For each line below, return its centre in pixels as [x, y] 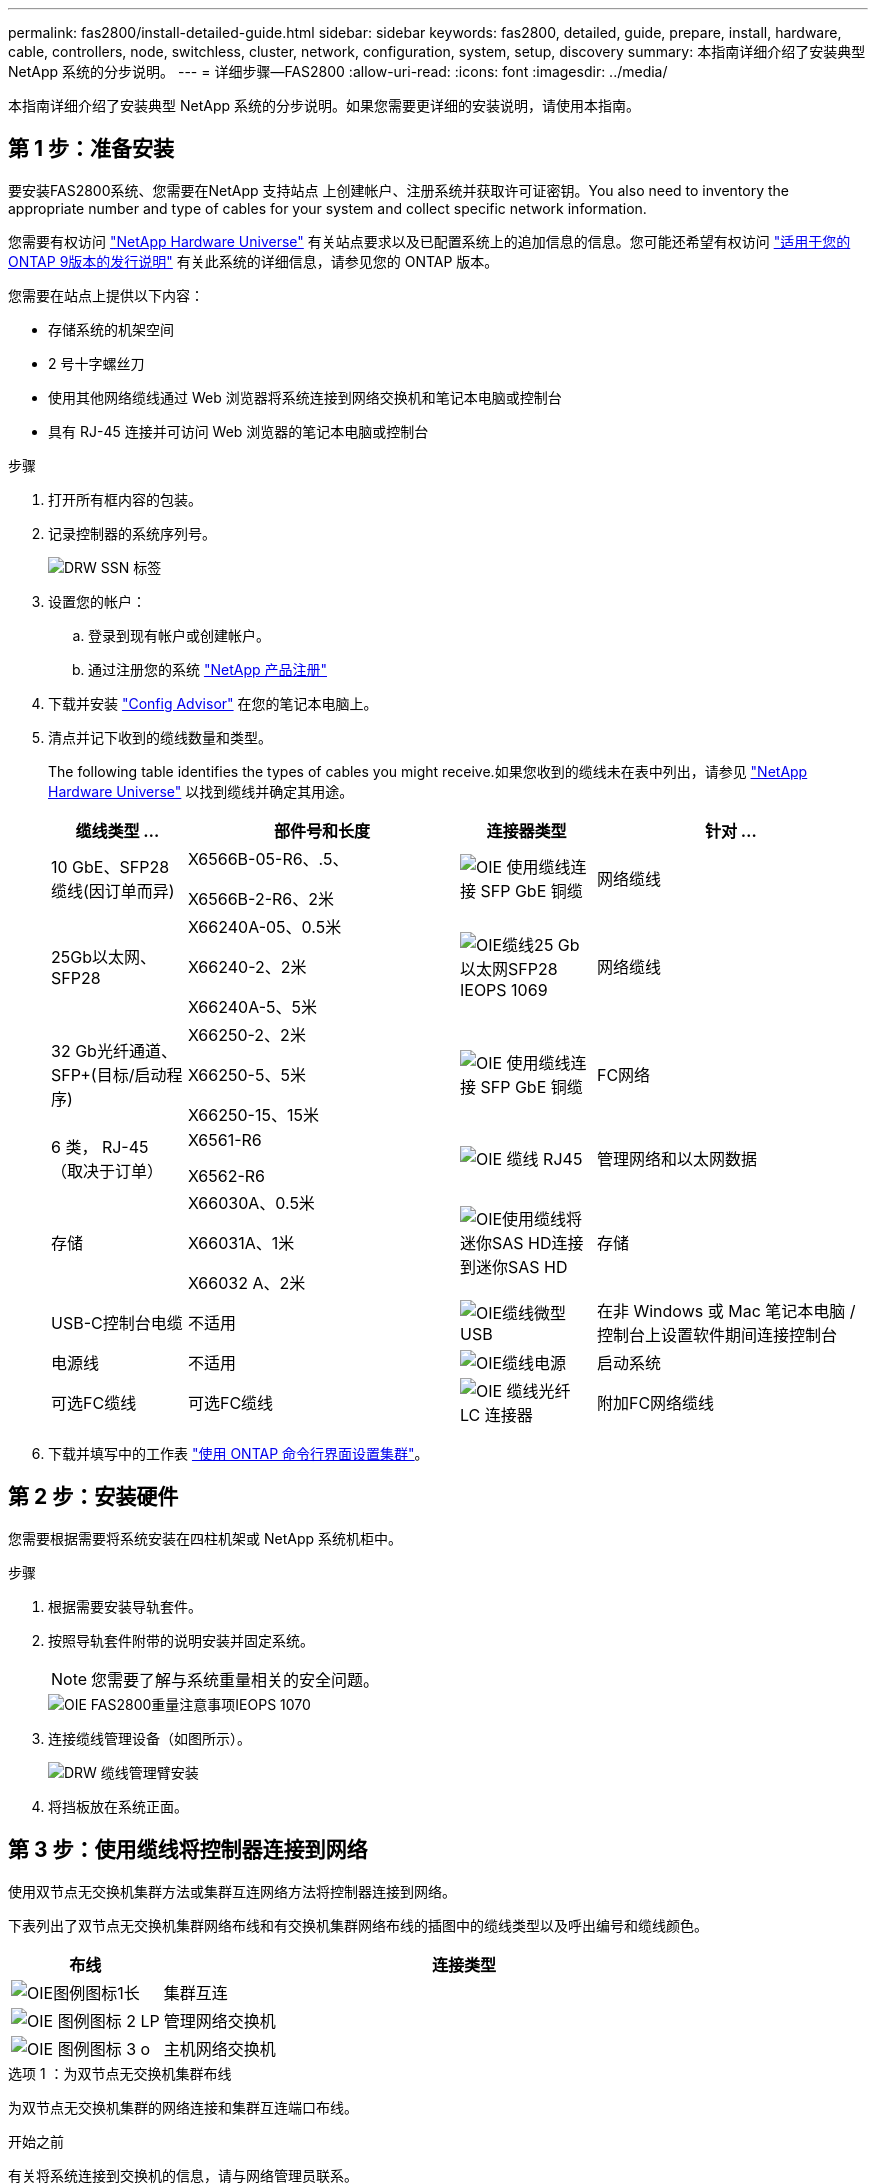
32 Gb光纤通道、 [114, 1050]
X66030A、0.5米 [251, 1202]
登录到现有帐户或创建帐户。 [179, 635]
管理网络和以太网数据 [676, 1158]
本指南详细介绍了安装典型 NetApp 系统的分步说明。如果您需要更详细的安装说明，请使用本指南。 [324, 105]
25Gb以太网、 [103, 956]
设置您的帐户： [97, 601]
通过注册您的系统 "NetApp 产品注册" [208, 669]
